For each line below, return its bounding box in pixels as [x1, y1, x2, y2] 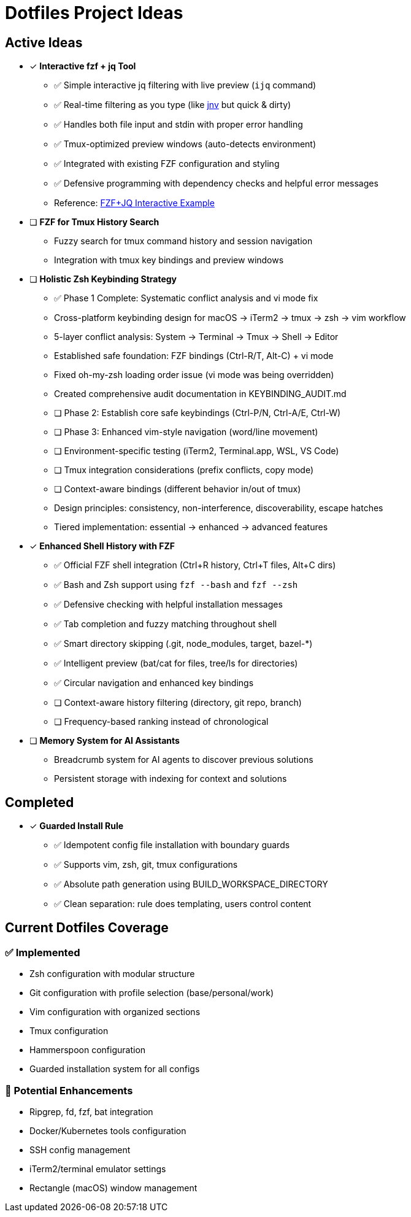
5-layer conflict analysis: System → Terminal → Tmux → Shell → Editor [54, 331, 339, 342]
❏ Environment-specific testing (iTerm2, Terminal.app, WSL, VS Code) [54, 446, 339, 457]
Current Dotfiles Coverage [5, 920, 169, 936]
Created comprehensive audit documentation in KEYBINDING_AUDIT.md [54, 388, 347, 400]
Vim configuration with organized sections [29, 1006, 201, 1018]
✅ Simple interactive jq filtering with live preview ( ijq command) [54, 80, 317, 91]
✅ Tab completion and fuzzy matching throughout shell [54, 619, 277, 630]
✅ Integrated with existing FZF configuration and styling [54, 158, 280, 169]
